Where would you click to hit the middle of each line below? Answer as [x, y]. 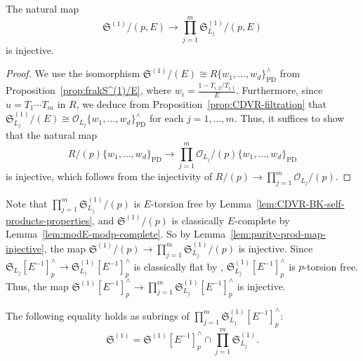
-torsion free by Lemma [201, 203]
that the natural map [51, 135]
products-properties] [49, 220]
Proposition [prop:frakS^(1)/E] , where [88, 90]
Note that [27, 203]
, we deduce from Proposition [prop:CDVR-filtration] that [201, 103]
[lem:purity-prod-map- [278, 234]
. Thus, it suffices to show [289, 118]
